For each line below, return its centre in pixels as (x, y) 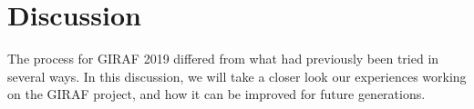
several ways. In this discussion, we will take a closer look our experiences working (237, 76)
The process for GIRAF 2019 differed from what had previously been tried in (223, 59)
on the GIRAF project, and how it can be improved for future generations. (216, 94)
